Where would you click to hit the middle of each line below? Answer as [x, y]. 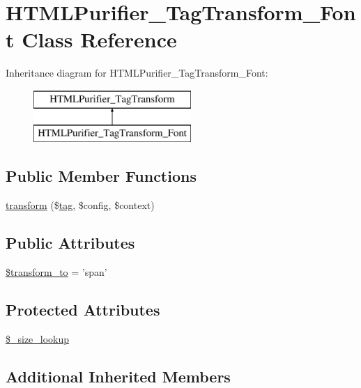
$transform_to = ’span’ [56, 272]
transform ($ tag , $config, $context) [80, 205]
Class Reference [99, 39]
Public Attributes [70, 243]
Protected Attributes [83, 310]
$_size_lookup [38, 338]
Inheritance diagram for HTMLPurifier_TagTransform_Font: [137, 73]
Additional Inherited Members [118, 376]
